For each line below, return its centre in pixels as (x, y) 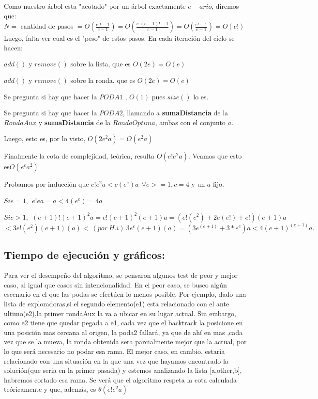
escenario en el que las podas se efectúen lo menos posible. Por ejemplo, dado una (125, 294)
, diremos (225, 6)
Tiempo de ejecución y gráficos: (85, 255)
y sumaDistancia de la (75, 122)
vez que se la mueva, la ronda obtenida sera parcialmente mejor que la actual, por (125, 342)
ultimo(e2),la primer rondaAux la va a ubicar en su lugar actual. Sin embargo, (120, 313)
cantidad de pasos (47, 26)
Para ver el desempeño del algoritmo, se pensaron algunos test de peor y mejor (121, 275)
